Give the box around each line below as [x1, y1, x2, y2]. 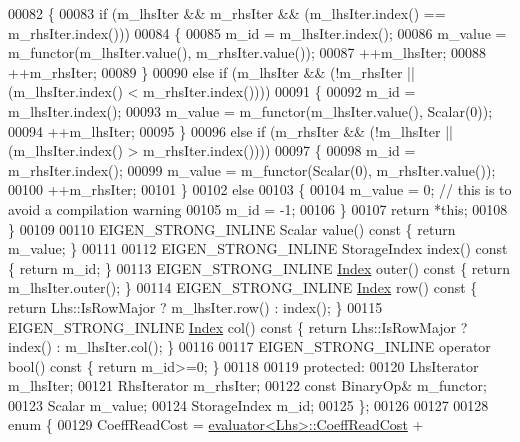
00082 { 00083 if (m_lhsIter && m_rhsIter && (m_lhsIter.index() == [8, 3, 446, 23]
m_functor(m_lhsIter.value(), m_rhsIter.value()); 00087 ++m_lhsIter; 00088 [8, 42, 487, 63]
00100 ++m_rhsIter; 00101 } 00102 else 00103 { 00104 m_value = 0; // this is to [8, 179, 512, 200]
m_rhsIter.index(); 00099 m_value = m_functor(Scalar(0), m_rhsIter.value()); [8, 159, 496, 180]
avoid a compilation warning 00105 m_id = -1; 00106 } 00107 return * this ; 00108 [8, 198, 508, 219]
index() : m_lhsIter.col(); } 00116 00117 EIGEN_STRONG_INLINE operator [8, 336, 491, 357]
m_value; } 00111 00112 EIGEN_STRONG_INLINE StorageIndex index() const [8, 238, 508, 259]
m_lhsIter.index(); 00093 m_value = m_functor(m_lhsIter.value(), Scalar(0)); [8, 100, 493, 121]
